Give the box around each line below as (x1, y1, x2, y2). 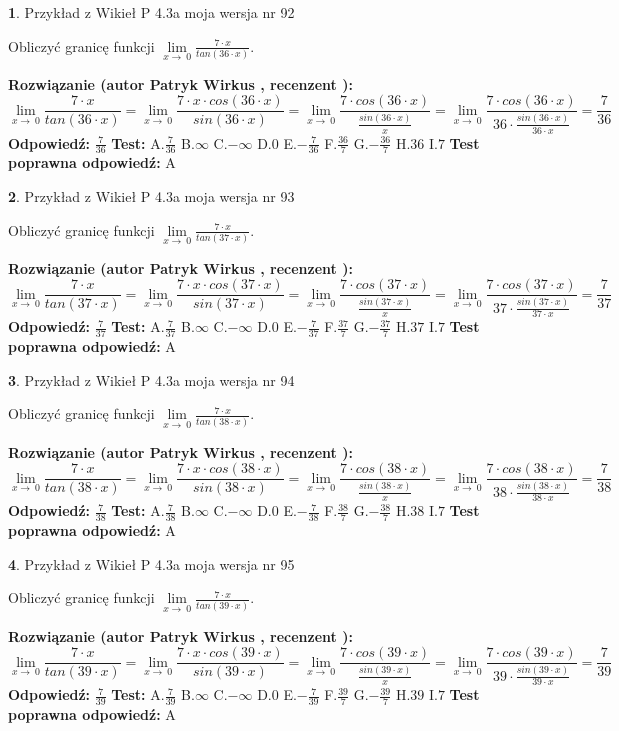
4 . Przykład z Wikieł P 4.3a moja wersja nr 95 (8, 553, 295, 574)
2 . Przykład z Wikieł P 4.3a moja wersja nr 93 (8, 185, 295, 206)
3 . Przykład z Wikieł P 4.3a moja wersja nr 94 (8, 369, 295, 390)
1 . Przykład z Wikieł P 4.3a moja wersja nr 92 (8, 2, 295, 22)
